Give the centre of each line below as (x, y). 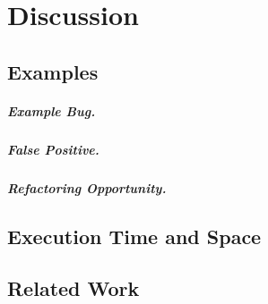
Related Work (73, 288)
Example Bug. (52, 110)
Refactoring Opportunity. (87, 187)
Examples (53, 71)
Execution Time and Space (134, 236)
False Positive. (53, 149)
